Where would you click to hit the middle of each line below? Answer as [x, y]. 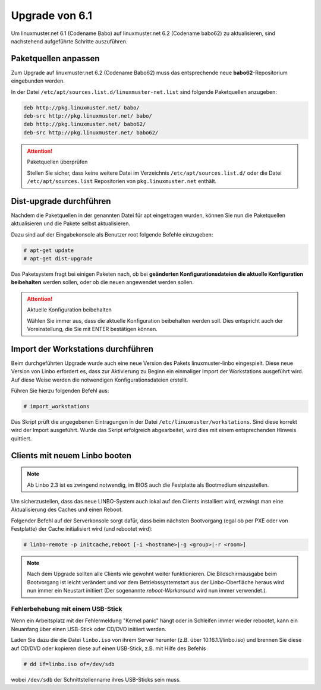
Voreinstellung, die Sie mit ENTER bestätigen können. [92, 329]
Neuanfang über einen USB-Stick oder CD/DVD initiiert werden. [89, 629]
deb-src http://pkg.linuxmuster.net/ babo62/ [91, 133]
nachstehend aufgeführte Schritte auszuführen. [69, 41]
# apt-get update [49, 250]
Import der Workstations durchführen [82, 349]
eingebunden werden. [38, 81]
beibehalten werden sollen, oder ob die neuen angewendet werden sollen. [103, 282]
